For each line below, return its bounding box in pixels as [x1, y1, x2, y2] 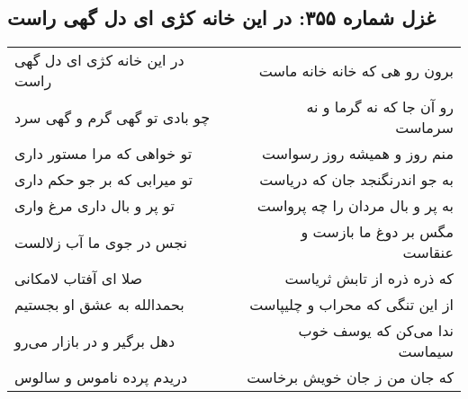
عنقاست [402, 242, 454, 263]
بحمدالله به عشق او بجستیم [14, 294, 184, 315]
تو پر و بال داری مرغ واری [14, 195, 175, 217]
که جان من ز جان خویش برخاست [247, 367, 454, 388]
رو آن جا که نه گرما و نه [306, 96, 454, 118]
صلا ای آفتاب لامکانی [14, 268, 143, 289]
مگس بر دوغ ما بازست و [301, 221, 454, 243]
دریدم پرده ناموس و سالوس [14, 367, 188, 388]
